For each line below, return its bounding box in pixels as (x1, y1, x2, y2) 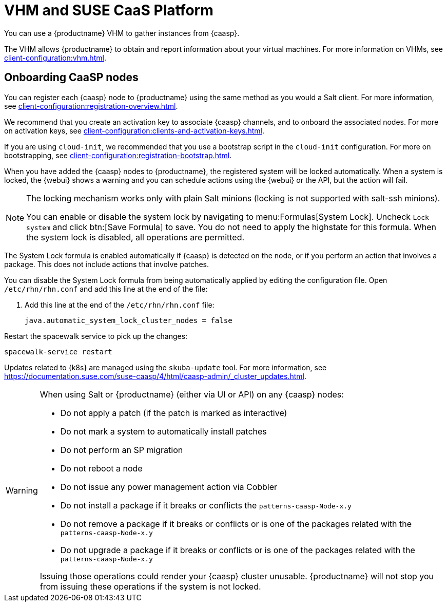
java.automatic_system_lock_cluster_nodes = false (25, 316, 232, 325)
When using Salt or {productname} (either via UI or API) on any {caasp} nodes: (40, 389, 344, 400)
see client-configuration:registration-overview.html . (4, 101, 178, 110)
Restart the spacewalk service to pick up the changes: (4, 331, 188, 340)
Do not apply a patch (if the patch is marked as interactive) (60, 407, 287, 418)
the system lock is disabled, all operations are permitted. (26, 232, 245, 242)
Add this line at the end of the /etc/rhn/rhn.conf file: (25, 300, 215, 309)
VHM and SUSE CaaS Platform (4, 2, 213, 19)
